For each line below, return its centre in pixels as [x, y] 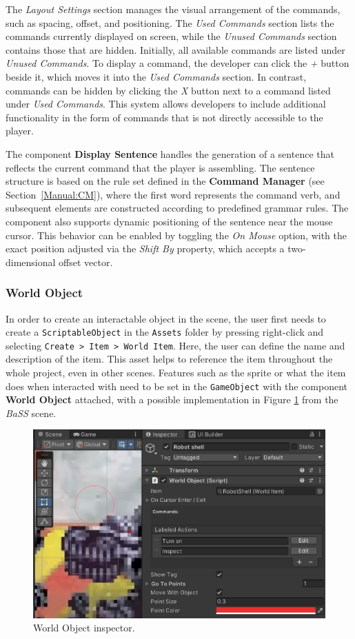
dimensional [31, 262]
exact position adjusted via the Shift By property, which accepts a [145, 248]
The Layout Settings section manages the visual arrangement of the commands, [173, 9]
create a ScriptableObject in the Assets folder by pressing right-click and [165, 332]
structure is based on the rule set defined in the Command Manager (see [165, 181]
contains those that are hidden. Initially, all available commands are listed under [175, 49]
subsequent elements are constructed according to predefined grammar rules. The [177, 208]
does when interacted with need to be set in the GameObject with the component [177, 386]
